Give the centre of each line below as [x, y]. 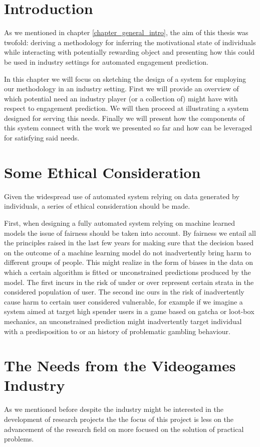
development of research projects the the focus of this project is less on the [119, 419]
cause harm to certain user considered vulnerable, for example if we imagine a [123, 301]
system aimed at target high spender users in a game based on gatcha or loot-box [129, 311]
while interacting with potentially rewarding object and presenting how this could [129, 52]
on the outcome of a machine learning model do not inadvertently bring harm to [127, 252]
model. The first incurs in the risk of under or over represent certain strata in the [129, 282]
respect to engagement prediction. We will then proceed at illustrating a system [126, 108]
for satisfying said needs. [42, 138]
